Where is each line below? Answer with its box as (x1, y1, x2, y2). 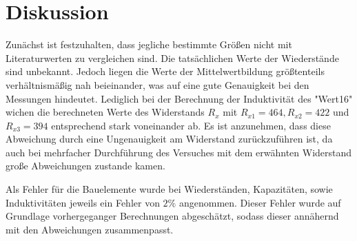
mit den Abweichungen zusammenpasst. (6, 222, 174, 236)
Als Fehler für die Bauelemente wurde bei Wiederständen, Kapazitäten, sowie (6, 182, 333, 196)
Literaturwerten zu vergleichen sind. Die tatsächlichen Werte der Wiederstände (6, 50, 339, 65)
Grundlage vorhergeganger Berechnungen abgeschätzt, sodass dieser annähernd (6, 209, 339, 223)
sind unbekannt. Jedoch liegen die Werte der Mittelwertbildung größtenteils (6, 64, 325, 78)
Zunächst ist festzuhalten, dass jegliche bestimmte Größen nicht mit (6, 37, 292, 52)
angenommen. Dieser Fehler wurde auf (178, 195, 341, 209)
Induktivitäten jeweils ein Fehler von (6, 195, 160, 209)
